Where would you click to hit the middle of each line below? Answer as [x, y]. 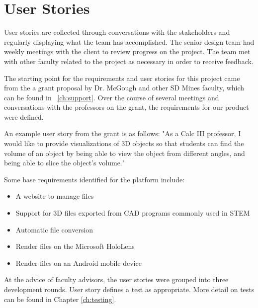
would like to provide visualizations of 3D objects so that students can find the [124, 143]
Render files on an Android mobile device [79, 263]
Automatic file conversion [54, 229]
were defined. [24, 116]
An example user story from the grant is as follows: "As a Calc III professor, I [123, 133]
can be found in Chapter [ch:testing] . [60, 299]
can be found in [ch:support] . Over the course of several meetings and [112, 97]
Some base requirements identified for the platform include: [94, 179]
